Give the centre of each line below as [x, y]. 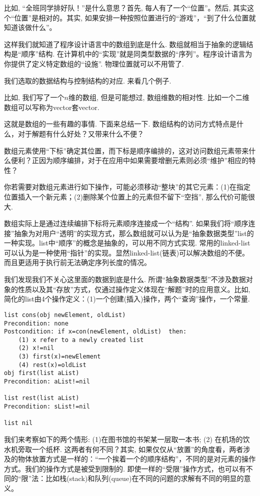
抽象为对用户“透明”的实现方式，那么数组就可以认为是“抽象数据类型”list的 [134, 233]
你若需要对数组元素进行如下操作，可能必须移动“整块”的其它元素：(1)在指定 [127, 187]
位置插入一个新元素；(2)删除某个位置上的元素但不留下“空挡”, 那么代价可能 [126, 196]
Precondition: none [36, 323]
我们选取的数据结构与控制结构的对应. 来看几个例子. [88, 80]
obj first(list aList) [42, 373]
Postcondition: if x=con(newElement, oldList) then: [95, 332]
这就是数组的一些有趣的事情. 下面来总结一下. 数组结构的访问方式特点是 [120, 124]
